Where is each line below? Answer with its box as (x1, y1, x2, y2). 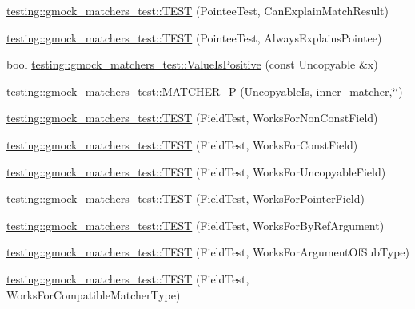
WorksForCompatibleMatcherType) (6, 286, 181, 303)
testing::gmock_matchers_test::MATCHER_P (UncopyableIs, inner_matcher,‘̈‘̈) (6, 82, 403, 99)
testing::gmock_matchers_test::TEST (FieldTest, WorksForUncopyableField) (6, 163, 386, 180)
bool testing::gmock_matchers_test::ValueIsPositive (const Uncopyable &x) (6, 56, 378, 73)
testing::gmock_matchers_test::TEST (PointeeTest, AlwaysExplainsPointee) (6, 29, 382, 46)
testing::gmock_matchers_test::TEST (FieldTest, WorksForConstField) (6, 136, 358, 153)
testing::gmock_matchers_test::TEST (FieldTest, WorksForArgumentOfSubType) (6, 244, 410, 260)
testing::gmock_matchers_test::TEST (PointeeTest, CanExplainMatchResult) (6, 2, 389, 18)
